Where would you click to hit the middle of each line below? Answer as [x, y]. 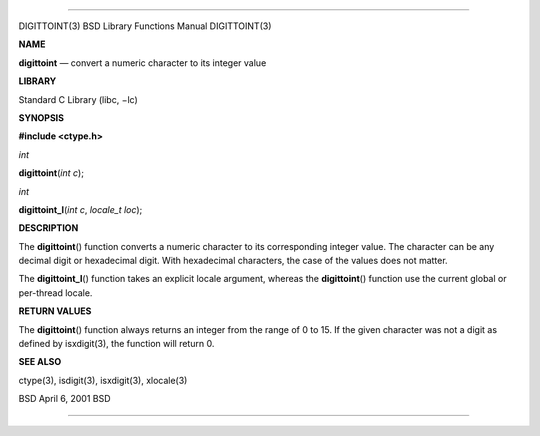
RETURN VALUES [55, 311]
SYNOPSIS [41, 117]
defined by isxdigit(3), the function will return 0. [116, 344]
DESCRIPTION [48, 228]
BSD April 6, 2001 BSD [64, 399]
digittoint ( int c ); [51, 173]
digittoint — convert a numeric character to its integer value [142, 62]
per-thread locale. [55, 292]
